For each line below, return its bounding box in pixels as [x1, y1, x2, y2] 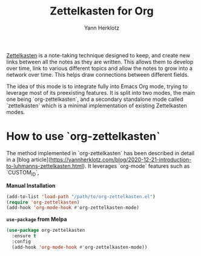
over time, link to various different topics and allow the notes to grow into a [6, 65, 193, 72]
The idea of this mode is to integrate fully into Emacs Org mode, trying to [6, 83, 188, 90]
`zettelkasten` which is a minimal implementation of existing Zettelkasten [6, 101, 188, 109]
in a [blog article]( [6, 156, 51, 163]
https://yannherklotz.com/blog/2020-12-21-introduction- [50, 156, 192, 163]
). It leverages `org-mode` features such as [82, 162, 190, 170]
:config [12, 238, 31, 245]
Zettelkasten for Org [49, 4, 154, 18]
